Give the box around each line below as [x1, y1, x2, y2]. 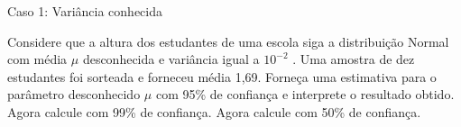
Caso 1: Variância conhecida [7, 2, 163, 20]
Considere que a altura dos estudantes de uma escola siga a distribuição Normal [7, 32, 449, 50]
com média [7, 50, 68, 68]
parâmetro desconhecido [7, 85, 141, 104]
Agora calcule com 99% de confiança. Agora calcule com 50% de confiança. [7, 102, 421, 121]
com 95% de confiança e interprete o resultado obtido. [155, 85, 455, 104]
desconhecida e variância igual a [82, 50, 260, 68]
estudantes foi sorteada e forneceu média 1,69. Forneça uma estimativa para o [7, 67, 437, 86]
